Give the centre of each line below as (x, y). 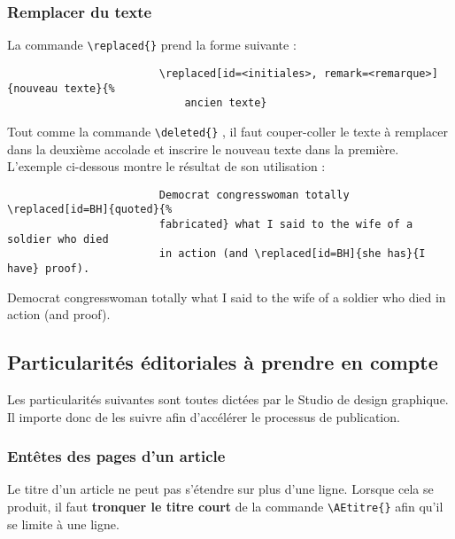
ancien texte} (226, 103)
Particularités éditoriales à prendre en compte (223, 362)
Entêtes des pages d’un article (116, 456)
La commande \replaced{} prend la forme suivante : (152, 45)
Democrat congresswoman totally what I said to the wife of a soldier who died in (227, 297)
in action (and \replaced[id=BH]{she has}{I (292, 254)
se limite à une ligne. (63, 523)
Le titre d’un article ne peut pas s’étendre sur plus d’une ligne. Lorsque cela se (220, 489)
